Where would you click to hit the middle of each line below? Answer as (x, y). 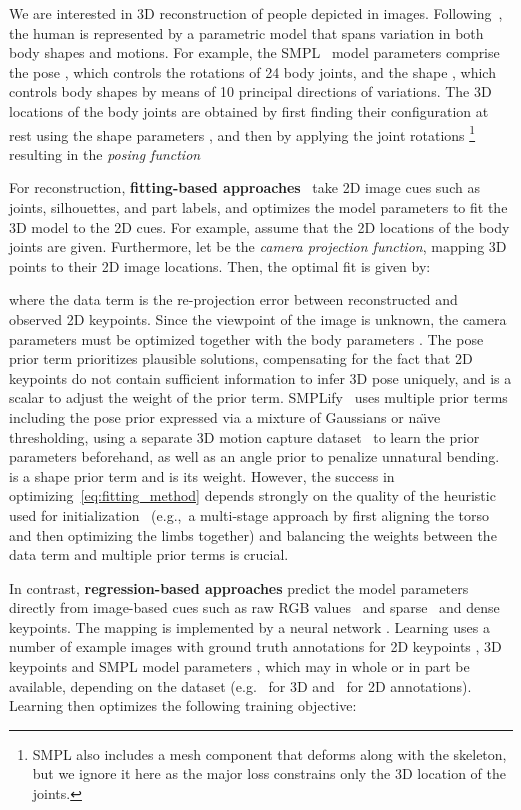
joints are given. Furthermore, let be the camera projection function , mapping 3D (258, 246)
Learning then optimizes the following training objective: (183, 705)
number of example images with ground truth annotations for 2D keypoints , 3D (255, 646)
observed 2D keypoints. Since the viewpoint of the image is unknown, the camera (258, 318)
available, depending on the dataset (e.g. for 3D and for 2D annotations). (240, 685)
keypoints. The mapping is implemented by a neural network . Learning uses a (249, 626)
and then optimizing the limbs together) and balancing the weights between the (253, 534)
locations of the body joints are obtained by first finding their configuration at (249, 110)
